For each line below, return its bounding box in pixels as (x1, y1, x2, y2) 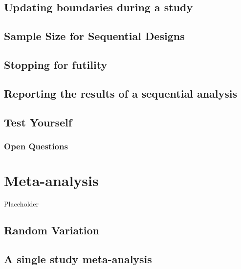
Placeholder (4, 198, 39, 208)
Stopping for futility (4, 57, 108, 72)
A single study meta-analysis (4, 251, 152, 266)
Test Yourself (4, 114, 72, 129)
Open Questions (4, 140, 68, 152)
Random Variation (4, 222, 99, 237)
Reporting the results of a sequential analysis (4, 85, 238, 101)
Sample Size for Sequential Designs (4, 28, 185, 43)
